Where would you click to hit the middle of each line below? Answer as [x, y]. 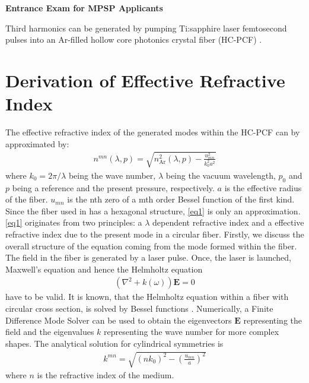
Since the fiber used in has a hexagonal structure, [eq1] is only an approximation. [153, 211]
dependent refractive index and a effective [228, 222]
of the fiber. [27, 199]
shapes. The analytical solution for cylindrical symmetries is [114, 343]
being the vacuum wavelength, [221, 175]
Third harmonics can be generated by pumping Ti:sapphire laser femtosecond [146, 28]
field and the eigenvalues [50, 332]
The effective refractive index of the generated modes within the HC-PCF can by [153, 132]
